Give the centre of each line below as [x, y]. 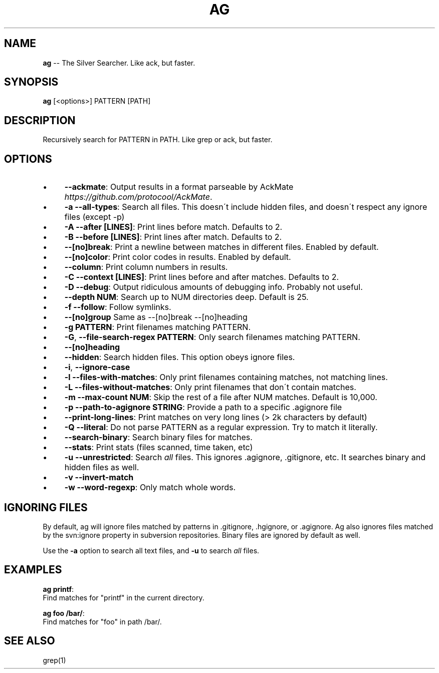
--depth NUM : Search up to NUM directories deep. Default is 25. [186, 297]
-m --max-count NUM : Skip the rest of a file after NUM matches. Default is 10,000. [221, 397]
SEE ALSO [30, 641]
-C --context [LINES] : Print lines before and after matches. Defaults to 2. [202, 277]
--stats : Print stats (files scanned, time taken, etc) [159, 447]
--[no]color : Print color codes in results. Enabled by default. [178, 257]
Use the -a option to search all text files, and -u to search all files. [151, 550]
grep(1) [54, 660]
